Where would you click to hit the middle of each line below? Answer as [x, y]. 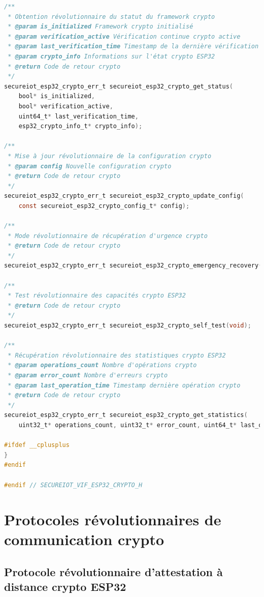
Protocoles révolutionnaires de [113, 519]
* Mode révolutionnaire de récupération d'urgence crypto [108, 236]
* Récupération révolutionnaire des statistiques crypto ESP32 [117, 355]
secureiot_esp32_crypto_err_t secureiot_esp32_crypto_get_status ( [119, 86]
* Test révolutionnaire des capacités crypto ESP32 [97, 296]
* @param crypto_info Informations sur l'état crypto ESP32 [111, 56]
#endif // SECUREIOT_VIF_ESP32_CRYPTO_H [73, 485]
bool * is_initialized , [57, 96]
